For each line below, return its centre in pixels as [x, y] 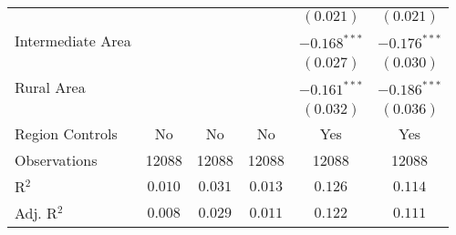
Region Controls [66, 133]
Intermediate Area [73, 41]
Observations [56, 160]
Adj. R [36, 213]
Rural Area [50, 87]
